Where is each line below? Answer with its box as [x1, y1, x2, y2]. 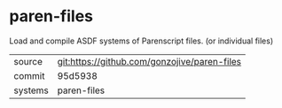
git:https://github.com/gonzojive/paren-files [57, 55, 242, 67]
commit [13, 69, 45, 81]
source [13, 55, 43, 67]
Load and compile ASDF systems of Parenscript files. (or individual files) [9, 35, 274, 46]
